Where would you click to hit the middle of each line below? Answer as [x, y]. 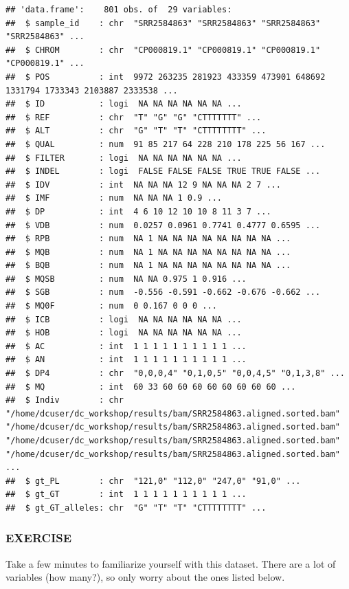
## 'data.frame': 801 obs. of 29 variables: [119, 10]
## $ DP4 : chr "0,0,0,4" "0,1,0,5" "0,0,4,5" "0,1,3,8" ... [175, 374]
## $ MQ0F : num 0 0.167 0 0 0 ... [111, 306]
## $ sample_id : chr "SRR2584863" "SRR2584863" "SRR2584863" [163, 23]
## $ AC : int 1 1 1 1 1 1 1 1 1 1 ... [126, 346]
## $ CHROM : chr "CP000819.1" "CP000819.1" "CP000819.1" [163, 50]
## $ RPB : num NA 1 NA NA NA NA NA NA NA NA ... [148, 239]
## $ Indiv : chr [65, 400]
